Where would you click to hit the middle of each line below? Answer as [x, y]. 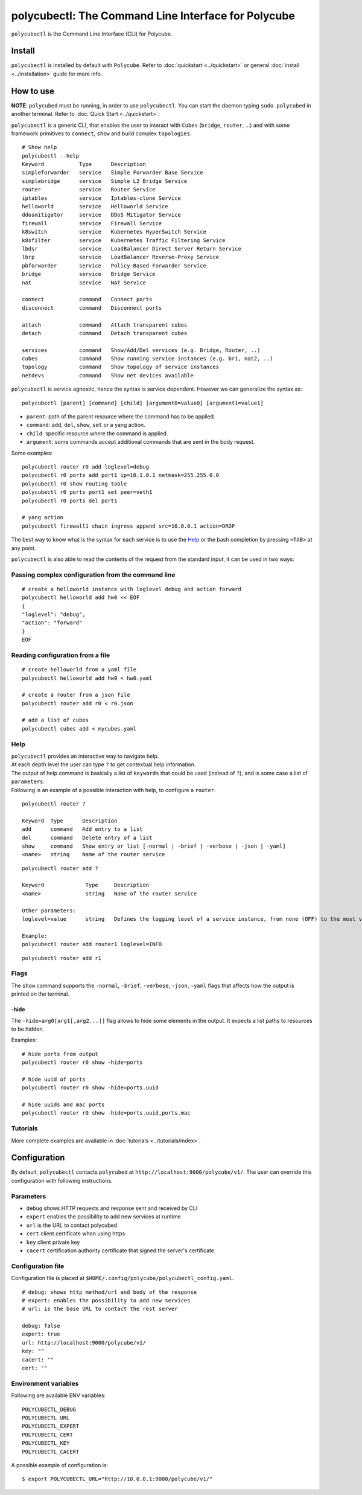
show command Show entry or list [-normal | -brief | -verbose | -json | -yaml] [154, 846]
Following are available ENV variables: [59, 1395]
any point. [24, 548]
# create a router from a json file [76, 695]
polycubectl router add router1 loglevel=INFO [92, 944]
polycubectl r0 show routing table [75, 484]
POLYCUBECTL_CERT [47, 1435]
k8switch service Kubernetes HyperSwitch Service [114, 232]
